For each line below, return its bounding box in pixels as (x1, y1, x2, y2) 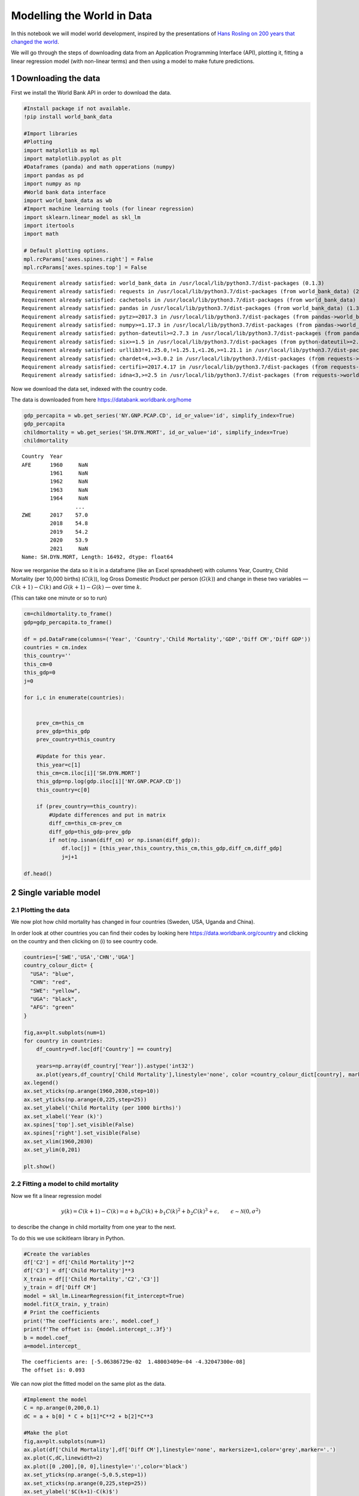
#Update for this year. (36, 753, 106, 760)
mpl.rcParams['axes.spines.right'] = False (23, 256, 154, 263)
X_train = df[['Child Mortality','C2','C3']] (23, 1275, 160, 1282)
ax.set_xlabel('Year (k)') (23, 1113, 103, 1120)
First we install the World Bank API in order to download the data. (11, 89, 172, 96)
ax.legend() (23, 1079, 59, 1086)
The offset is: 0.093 (22, 1367, 85, 1373)
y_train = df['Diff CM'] (23, 1284, 97, 1291)
